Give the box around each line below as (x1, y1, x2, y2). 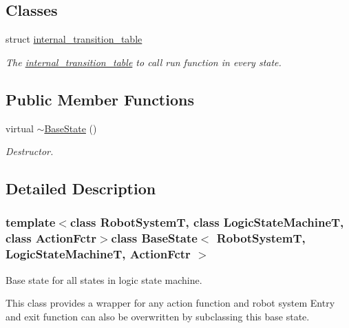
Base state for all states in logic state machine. (6, 272, 202, 287)
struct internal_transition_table (6, 32, 142, 46)
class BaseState (111, 229, 198, 247)
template (6, 214, 56, 231)
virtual (6, 121, 34, 135)
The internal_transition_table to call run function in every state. (6, 54, 282, 69)
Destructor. (6, 144, 54, 158)
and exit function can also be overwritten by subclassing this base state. (6, 309, 310, 323)
